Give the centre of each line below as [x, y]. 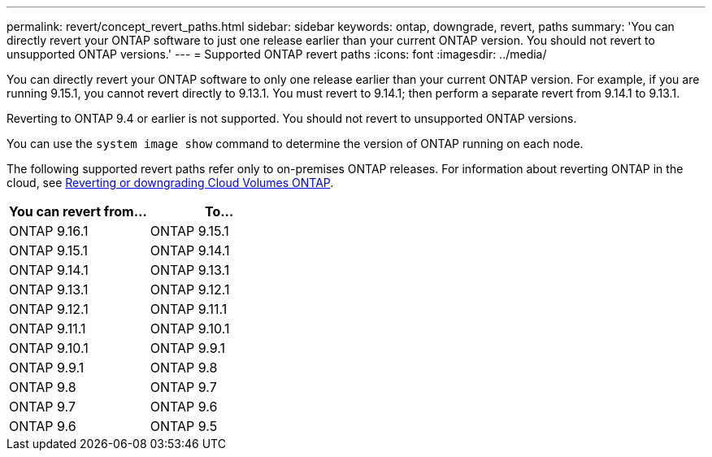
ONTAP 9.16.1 [49, 231]
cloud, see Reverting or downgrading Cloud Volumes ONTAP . [170, 183]
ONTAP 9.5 [184, 426]
